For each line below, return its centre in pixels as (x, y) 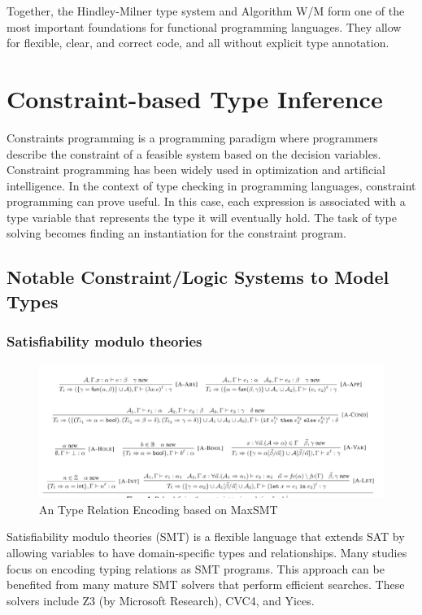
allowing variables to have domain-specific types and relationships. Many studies (207, 553)
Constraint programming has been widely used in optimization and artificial (196, 170)
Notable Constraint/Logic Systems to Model (198, 277)
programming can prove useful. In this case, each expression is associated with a (206, 201)
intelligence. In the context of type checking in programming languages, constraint (211, 185)
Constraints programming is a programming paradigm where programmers (192, 137)
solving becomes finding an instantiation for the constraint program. (176, 233)
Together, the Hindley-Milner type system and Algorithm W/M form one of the (206, 11)
